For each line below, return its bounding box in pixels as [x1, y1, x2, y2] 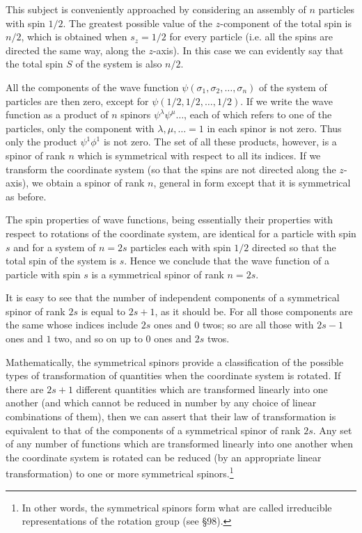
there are [6, 381, 44, 396]
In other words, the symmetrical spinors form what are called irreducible [22, 500, 332, 514]
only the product [6, 134, 77, 149]
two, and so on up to [54, 331, 143, 346]
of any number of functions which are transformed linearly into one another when [6, 436, 353, 451]
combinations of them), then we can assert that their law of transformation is [6, 409, 336, 424]
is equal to [81, 303, 126, 318]
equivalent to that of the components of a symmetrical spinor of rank [6, 422, 301, 437]
